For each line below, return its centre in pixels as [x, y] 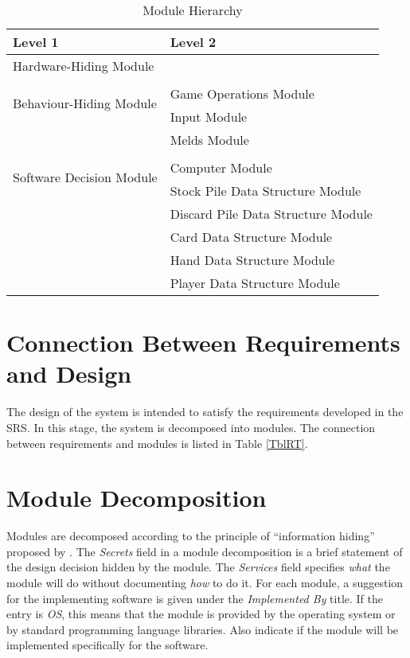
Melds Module [209, 140]
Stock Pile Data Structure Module [266, 191]
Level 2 [193, 42]
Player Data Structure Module [255, 283]
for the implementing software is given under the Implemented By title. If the [195, 598]
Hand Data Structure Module [252, 260]
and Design [69, 374]
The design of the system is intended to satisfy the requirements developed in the [205, 412]
